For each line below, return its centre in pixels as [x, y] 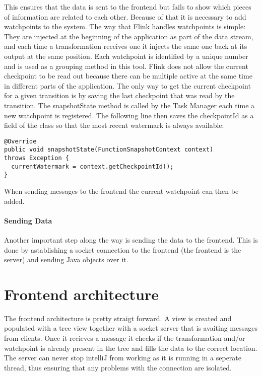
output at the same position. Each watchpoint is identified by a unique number [126, 56]
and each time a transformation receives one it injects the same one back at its [126, 46]
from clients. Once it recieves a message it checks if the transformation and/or [125, 338]
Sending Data [28, 220]
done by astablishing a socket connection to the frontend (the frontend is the [123, 249]
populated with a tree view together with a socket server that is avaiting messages [131, 328]
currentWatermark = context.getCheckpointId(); [92, 166]
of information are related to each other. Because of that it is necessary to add [125, 16]
